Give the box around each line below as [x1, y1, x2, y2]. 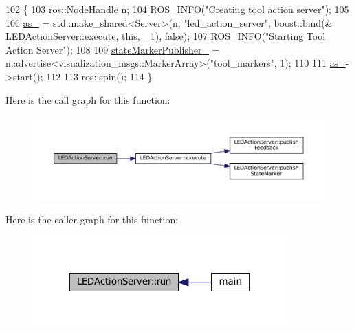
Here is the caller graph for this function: [5, 212, 179, 227]
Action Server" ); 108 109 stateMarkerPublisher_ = [5, 42, 220, 56]
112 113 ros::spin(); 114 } [46, 69, 153, 83]
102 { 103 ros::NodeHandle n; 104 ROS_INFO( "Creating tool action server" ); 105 [5, 2, 349, 16]
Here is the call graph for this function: [5, 92, 170, 107]
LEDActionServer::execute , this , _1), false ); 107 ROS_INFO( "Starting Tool [5, 29, 326, 43]
